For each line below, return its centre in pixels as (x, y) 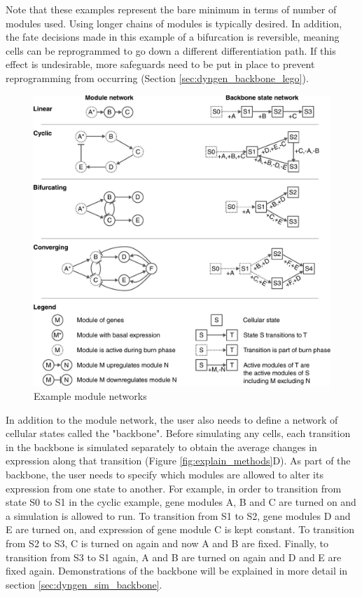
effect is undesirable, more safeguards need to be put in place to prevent (160, 64)
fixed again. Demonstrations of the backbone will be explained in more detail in (177, 571)
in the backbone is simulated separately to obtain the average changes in (161, 447)
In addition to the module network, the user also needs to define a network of (172, 419)
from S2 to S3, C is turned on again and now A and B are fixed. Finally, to (167, 543)
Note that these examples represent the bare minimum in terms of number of (171, 9)
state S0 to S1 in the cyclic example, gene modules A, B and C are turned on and (181, 502)
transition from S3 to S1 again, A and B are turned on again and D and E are (174, 557)
